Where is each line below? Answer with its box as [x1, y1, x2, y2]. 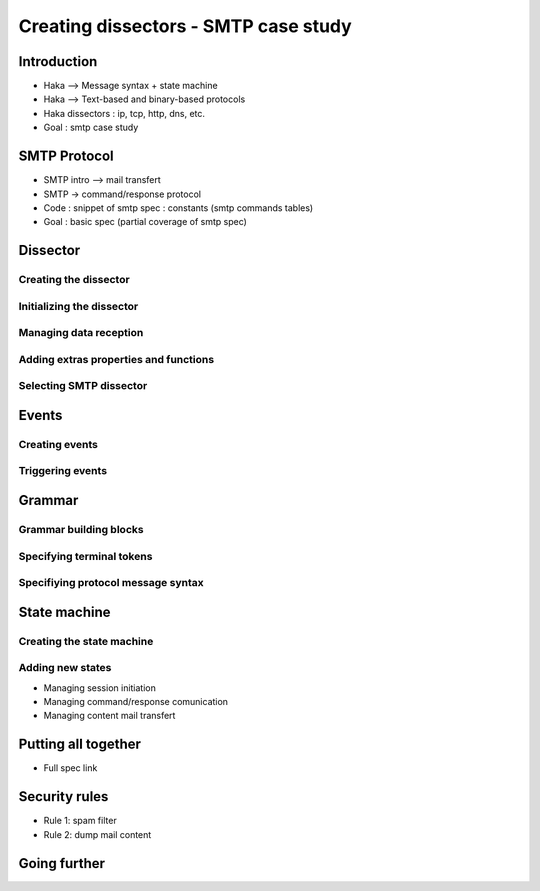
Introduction [18, 53, 98, 70]
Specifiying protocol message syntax [18, 576, 204, 590]
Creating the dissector [18, 273, 130, 287]
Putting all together [18, 736, 142, 753]
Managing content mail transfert [43, 710, 176, 722]
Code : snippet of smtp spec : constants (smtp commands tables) [43, 201, 314, 214]
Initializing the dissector [18, 299, 139, 313]
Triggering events [18, 464, 108, 478]
